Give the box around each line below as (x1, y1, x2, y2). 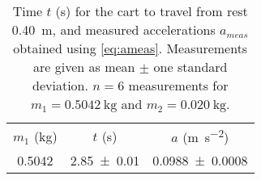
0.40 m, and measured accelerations (11, 20, 216, 39)
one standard (153, 57, 228, 76)
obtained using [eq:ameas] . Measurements (13, 39, 248, 57)
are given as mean (33, 57, 135, 76)
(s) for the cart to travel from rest (55, 2, 248, 20)
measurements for (128, 76, 229, 94)
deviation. (32, 76, 88, 94)
